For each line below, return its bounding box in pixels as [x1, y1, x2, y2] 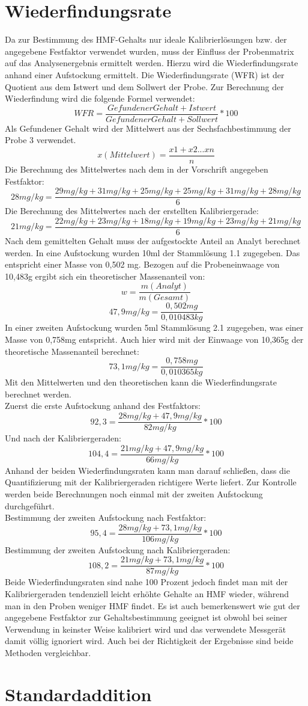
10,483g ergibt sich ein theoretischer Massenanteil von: [5, 269, 205, 282]
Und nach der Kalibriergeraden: [5, 432, 121, 444]
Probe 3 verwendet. [5, 134, 76, 146]
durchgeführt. [5, 499, 55, 512]
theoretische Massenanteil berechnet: [5, 345, 139, 357]
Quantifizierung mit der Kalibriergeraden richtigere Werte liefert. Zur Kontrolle [5, 476, 297, 488]
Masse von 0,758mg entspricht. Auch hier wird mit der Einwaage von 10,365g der [5, 333, 304, 345]
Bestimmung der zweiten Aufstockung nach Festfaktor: [5, 511, 207, 524]
